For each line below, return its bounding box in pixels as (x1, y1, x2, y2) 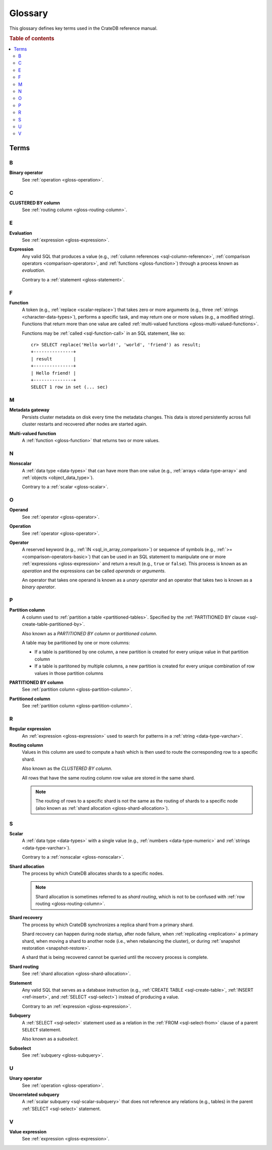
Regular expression (9, 726, 51, 732)
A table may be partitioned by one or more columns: (22, 640, 130, 646)
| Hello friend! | (31, 370, 77, 376)
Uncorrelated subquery (9, 1092, 60, 1098)
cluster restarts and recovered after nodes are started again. (22, 421, 148, 427)
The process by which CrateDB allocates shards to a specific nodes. (22, 870, 164, 876)
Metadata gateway (9, 407, 50, 413)
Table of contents (9, 35, 55, 42)
